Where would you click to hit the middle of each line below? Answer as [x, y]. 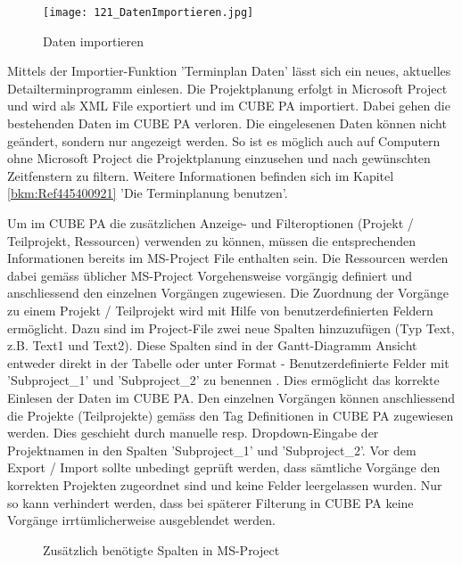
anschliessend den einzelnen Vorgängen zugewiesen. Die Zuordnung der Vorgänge [228, 293]
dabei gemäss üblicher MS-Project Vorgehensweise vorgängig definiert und [210, 275]
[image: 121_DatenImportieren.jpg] [148, 12]
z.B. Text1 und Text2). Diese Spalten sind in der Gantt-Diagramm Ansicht [212, 345]
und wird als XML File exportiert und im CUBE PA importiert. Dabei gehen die [229, 106]
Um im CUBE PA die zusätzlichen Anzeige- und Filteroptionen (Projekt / [210, 223]
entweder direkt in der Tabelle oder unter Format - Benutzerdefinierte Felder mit [228, 362]
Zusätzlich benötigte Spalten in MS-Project [161, 549]
